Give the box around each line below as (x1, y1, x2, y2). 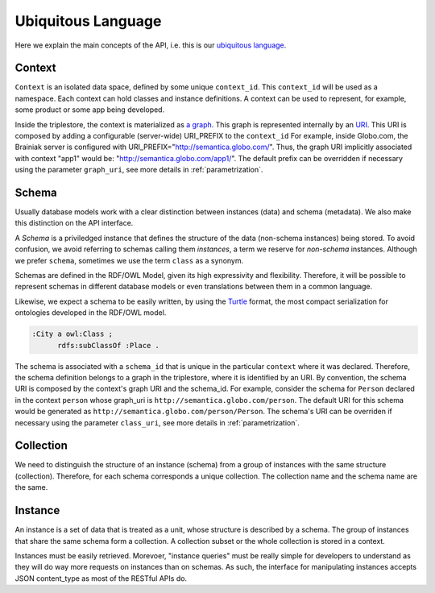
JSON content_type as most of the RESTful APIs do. (14, 573, 188, 583)
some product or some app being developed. (14, 105, 165, 114)
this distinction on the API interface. (14, 218, 134, 228)
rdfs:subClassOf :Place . (57, 341, 160, 350)
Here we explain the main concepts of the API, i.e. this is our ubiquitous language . (14, 40, 287, 50)
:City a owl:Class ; (31, 330, 113, 338)
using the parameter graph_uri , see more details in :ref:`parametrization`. (14, 165, 263, 175)
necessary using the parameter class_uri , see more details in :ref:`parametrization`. (14, 417, 300, 427)
